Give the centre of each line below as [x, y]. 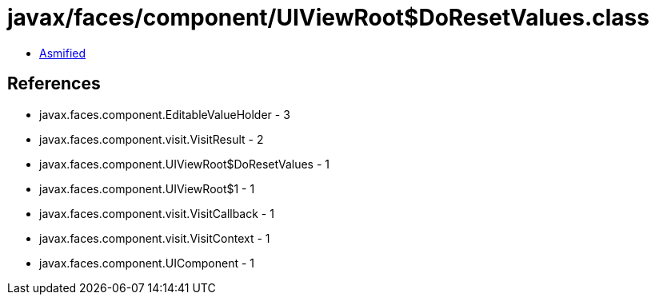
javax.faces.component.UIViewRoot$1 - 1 [147, 188]
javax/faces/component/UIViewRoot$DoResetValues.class [328, 18]
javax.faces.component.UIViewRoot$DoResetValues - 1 [184, 164]
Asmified [63, 53]
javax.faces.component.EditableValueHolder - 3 [165, 114]
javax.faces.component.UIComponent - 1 [147, 263]
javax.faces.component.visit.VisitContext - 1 [155, 238]
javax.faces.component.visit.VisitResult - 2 [152, 139]
